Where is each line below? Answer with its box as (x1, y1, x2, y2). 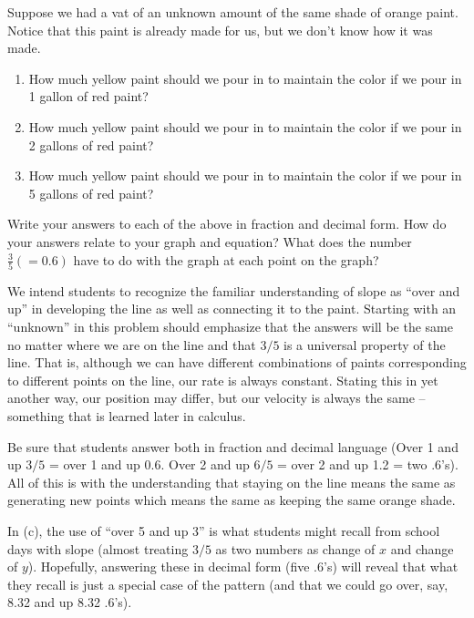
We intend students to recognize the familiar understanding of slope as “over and (7, 281, 460, 300)
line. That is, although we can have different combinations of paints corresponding (7, 353, 467, 372)
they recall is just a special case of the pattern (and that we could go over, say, (7, 574, 448, 593)
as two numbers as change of (215, 539, 376, 558)
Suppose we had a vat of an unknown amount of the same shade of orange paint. (7, 3, 459, 21)
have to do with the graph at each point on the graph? (73, 250, 379, 269)
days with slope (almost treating (7, 539, 189, 558)
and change (390, 539, 454, 558)
